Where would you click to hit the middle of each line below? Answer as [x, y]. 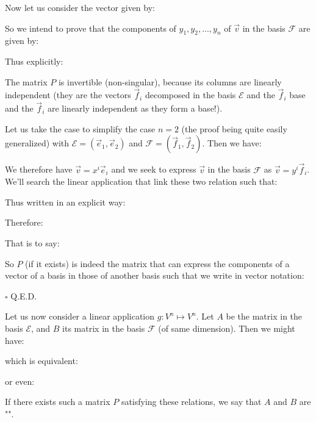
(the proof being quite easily [234, 128]
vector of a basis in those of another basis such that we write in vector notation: [155, 275]
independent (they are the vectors [68, 95]
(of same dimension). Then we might [227, 328]
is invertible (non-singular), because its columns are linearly [170, 81]
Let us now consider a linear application [80, 316]
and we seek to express [154, 169]
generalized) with [37, 143]
